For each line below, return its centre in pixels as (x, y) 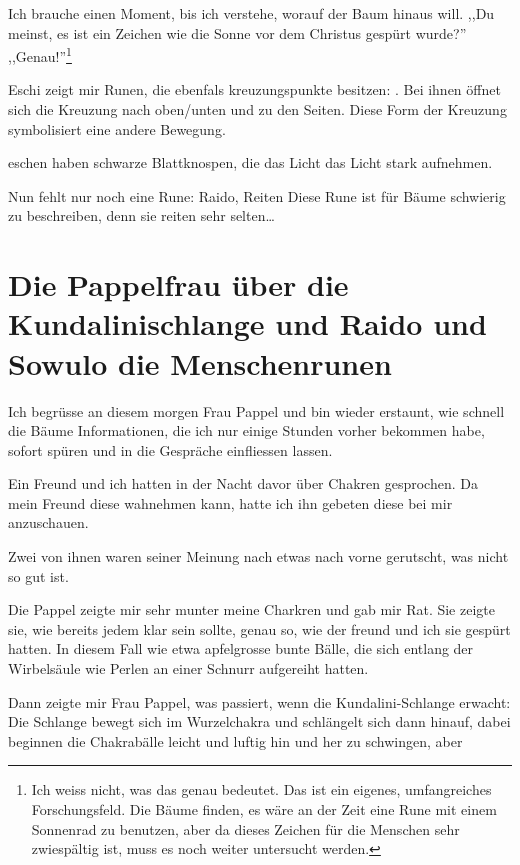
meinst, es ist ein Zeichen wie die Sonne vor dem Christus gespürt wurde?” (237, 32)
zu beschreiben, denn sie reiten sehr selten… (141, 215)
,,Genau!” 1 (40, 54)
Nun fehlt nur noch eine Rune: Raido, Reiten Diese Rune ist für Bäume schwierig (257, 195)
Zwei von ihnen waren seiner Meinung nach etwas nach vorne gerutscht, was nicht (258, 556)
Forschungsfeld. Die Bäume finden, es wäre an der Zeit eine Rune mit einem (264, 809)
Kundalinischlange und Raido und (247, 323)
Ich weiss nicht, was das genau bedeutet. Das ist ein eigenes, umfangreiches (261, 789)
